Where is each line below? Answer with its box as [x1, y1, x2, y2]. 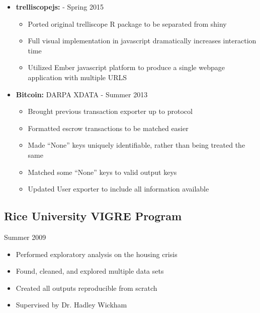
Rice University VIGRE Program [4, 208, 182, 224]
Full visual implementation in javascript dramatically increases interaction [28, 35, 256, 46]
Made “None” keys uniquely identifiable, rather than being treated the [28, 140, 245, 150]
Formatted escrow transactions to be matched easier [28, 122, 189, 133]
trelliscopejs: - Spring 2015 [16, 2, 104, 12]
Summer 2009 [4, 231, 46, 242]
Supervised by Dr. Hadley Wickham [16, 299, 127, 310]
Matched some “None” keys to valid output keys [28, 166, 177, 177]
